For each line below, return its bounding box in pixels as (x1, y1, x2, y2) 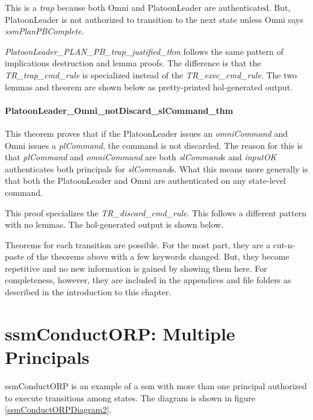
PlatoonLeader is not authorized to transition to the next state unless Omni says (5, 13, 303, 25)
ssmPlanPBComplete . (5, 25, 84, 37)
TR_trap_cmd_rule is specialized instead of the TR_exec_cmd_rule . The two (5, 68, 297, 81)
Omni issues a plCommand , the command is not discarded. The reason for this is (5, 139, 303, 151)
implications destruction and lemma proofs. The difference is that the (5, 57, 261, 69)
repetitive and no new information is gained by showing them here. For (5, 262, 267, 274)
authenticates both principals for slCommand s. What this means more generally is (5, 162, 308, 175)
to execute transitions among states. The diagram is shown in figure (5, 391, 255, 404)
